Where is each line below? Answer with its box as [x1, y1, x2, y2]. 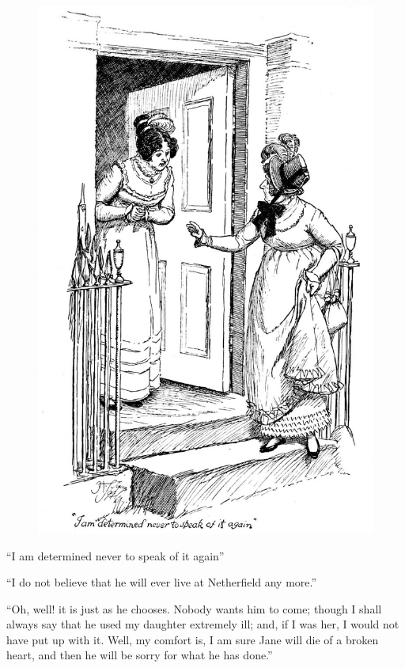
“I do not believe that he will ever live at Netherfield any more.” [6, 574, 317, 590]
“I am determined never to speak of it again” [6, 547, 225, 564]
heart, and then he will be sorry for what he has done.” [6, 647, 273, 663]
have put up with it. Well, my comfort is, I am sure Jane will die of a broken [6, 631, 379, 647]
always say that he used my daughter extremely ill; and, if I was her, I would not [6, 616, 399, 632]
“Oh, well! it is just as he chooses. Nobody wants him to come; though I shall [6, 600, 382, 617]
